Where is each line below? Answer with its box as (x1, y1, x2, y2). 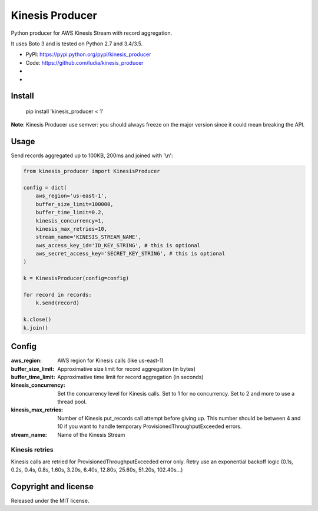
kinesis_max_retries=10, (35, 225, 108, 232)
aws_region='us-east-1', (35, 193, 108, 200)
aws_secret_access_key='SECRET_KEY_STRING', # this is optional (35, 250, 226, 257)
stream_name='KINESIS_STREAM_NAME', (35, 234, 141, 241)
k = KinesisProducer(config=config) (23, 275, 130, 282)
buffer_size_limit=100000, (35, 201, 114, 207)
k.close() (23, 316, 52, 323)
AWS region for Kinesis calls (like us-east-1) (57, 357, 164, 364)
